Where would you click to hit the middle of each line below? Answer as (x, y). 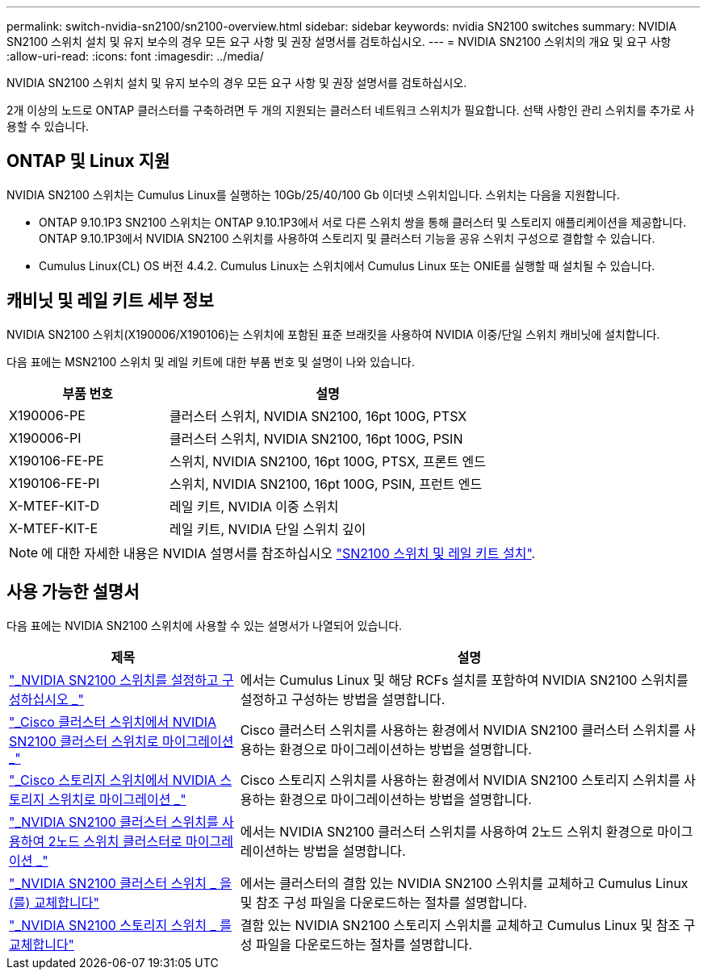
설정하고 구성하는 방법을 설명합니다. (343, 699)
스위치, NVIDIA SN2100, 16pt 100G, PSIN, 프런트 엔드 (326, 484)
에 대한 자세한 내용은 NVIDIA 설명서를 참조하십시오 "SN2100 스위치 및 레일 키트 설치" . (289, 553)
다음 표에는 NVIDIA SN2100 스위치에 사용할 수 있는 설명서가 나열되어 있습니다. (205, 625)
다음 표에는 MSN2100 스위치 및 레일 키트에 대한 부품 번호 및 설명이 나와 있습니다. (211, 361)
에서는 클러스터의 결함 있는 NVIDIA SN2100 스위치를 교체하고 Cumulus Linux (464, 883)
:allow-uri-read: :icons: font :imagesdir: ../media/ (135, 56)
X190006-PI (45, 438)
